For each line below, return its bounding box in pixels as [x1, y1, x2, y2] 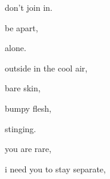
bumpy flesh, [5, 102, 51, 114]
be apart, [5, 21, 38, 34]
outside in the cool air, [5, 61, 88, 74]
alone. [5, 41, 26, 54]
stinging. [5, 122, 36, 135]
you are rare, [5, 142, 51, 155]
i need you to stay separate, [5, 162, 106, 175]
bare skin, [5, 82, 41, 94]
